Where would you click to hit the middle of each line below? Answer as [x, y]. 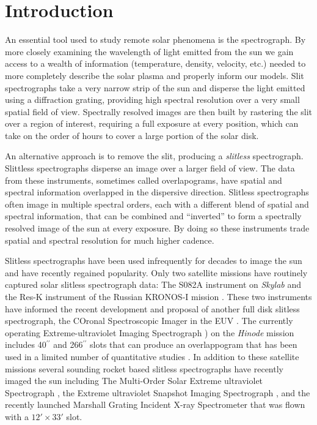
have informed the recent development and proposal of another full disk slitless [152, 308]
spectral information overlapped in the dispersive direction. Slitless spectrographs [157, 192]
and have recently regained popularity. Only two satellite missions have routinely [156, 272]
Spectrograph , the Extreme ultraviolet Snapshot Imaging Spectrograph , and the [158, 392]
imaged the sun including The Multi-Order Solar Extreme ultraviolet [134, 381]
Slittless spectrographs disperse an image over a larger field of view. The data [150, 168]
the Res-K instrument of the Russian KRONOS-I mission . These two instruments [158, 296]
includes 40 [26, 344]
